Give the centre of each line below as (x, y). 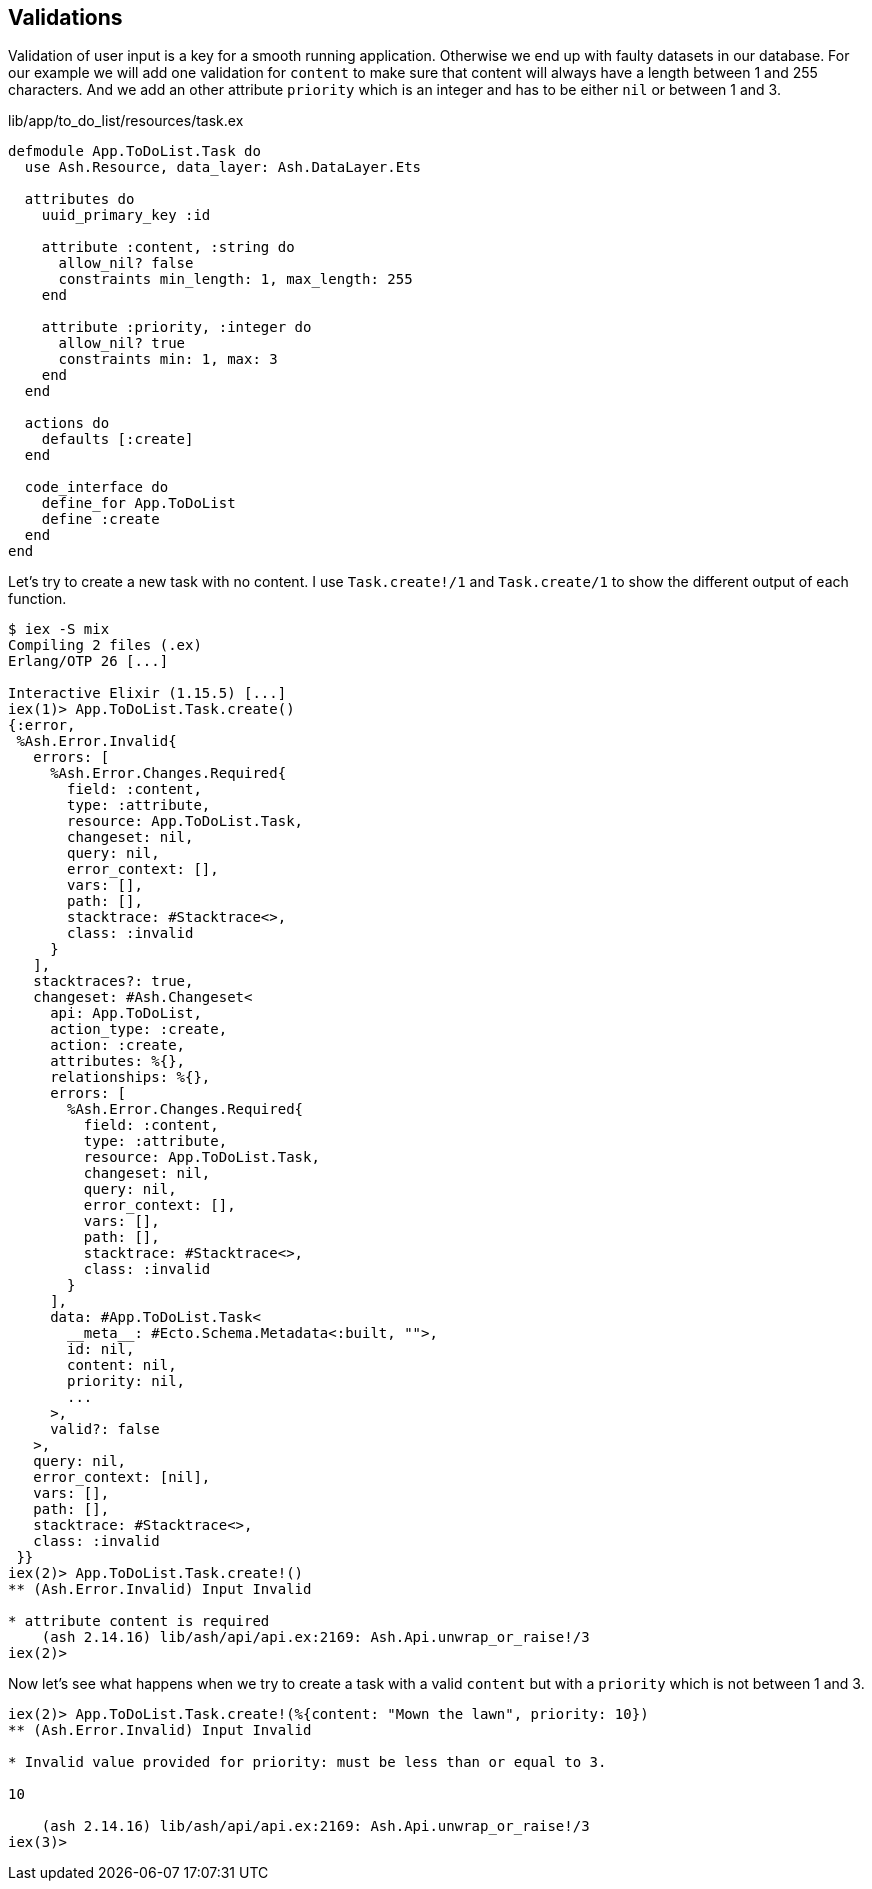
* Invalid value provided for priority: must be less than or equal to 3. (307, 1762)
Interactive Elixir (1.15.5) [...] (147, 693)
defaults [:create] (117, 439)
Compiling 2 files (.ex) (105, 645)
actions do (67, 423)
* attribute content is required (139, 1621)
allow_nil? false (126, 263)
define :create (100, 519)
